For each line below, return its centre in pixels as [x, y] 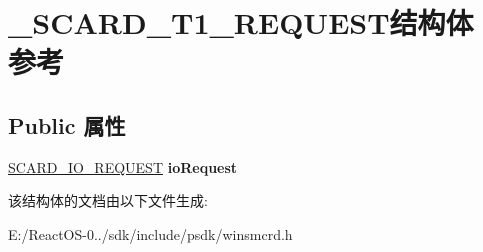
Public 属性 [67, 124]
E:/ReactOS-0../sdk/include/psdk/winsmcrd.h [150, 233]
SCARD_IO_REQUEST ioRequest [123, 166]
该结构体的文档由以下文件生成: [108, 200]
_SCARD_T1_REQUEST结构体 [241, 22]
